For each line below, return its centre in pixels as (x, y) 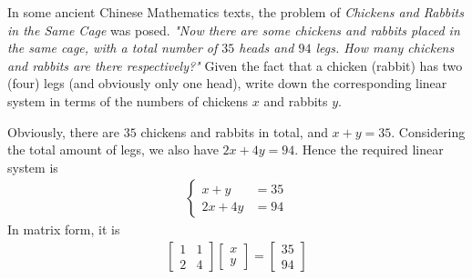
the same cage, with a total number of (113, 48)
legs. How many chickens (385, 48)
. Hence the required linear (369, 149)
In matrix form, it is (64, 229)
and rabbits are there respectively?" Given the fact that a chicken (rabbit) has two (235, 65)
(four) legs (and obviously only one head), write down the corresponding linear (227, 83)
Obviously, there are (64, 131)
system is (33, 167)
